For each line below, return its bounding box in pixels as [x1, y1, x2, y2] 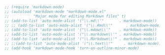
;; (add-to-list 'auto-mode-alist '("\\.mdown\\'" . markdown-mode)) [4, 27, 157, 32]
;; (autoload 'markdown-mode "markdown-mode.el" [4, 9, 106, 14]
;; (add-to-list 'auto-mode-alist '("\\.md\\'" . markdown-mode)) [4, 18, 157, 23]
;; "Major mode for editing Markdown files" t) [4, 14, 126, 19]
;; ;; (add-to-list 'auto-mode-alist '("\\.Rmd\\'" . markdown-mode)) [4, 23, 164, 28]
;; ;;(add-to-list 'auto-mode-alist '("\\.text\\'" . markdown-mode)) [4, 41, 162, 46]
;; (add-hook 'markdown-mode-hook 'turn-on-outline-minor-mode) [4, 46, 139, 51]
